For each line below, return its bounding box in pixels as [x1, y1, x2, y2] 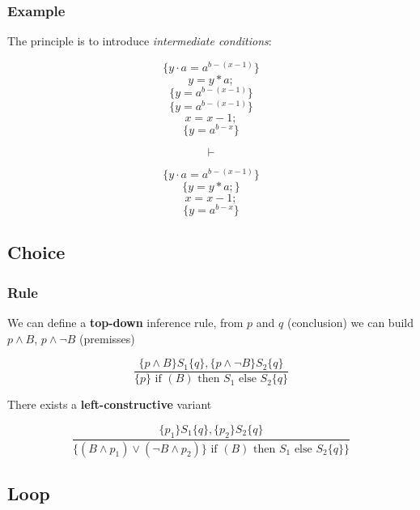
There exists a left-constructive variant [7, 396, 212, 413]
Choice [7, 240, 66, 265]
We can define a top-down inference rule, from [7, 314, 244, 331]
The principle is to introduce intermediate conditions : [7, 32, 272, 49]
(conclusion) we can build [286, 314, 414, 331]
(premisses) [79, 329, 135, 346]
